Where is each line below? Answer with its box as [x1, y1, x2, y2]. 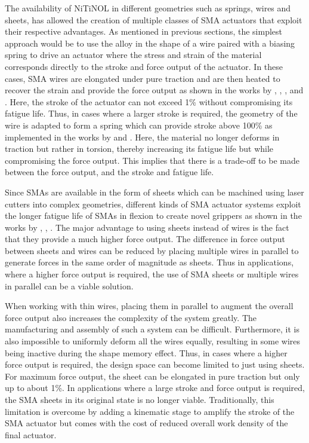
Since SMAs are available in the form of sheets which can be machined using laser [5, 185, 304, 198]
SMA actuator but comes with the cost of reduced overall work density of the [5, 417, 288, 429]
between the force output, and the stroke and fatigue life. [5, 166, 214, 178]
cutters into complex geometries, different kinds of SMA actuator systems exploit [5, 197, 301, 210]
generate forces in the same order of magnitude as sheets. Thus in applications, [5, 256, 294, 268]
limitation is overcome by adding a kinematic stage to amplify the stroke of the [5, 405, 295, 417]
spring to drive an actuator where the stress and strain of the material [5, 48, 262, 61]
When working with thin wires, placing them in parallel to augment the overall [5, 300, 293, 312]
